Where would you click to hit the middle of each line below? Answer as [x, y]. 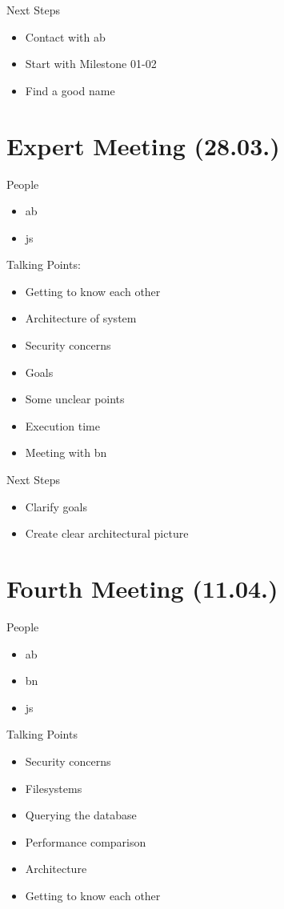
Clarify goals [56, 506]
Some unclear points [75, 399]
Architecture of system [81, 318]
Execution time [62, 425]
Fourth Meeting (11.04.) [142, 588]
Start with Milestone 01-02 [91, 64]
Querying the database [81, 815]
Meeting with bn [66, 452]
